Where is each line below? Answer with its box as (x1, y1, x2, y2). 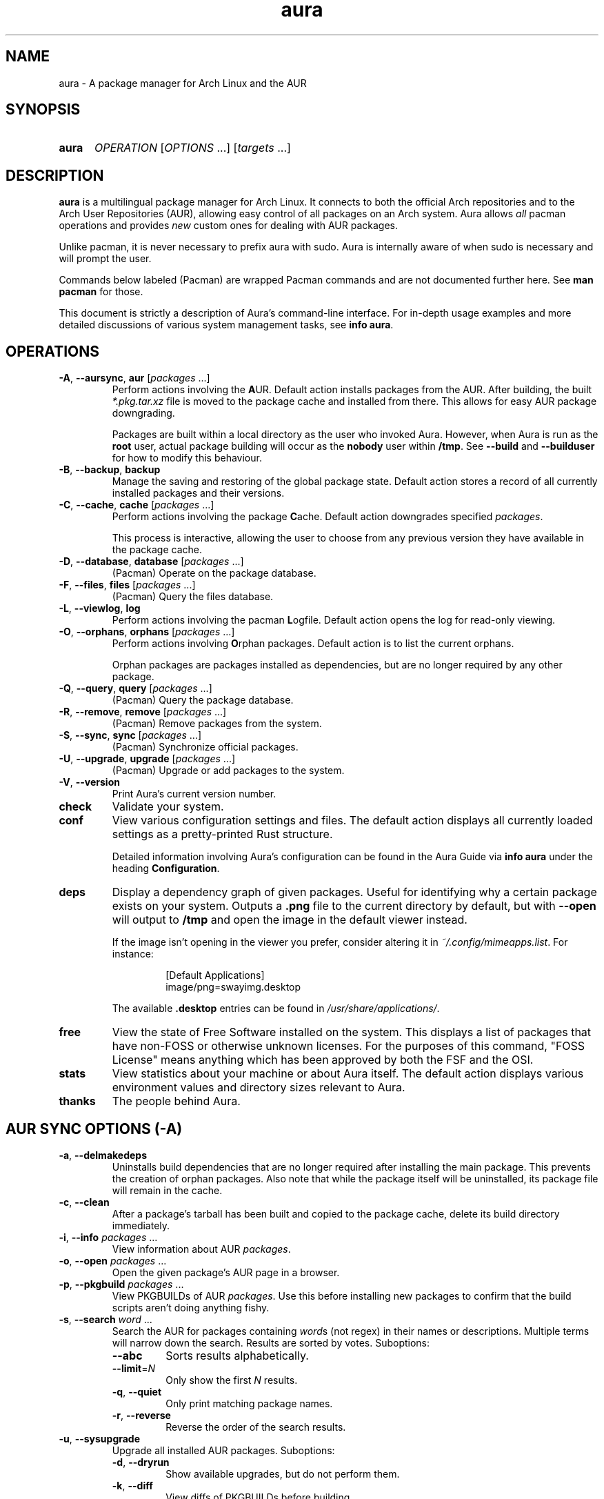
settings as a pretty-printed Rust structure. (112, 827, 333, 842)
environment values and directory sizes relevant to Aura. (112, 1080, 405, 1095)
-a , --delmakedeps (59, 1149, 148, 1161)
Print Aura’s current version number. (112, 788, 276, 800)
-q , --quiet (112, 1385, 162, 1398)
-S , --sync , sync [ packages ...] (59, 729, 202, 742)
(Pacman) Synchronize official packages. (112, 741, 299, 753)
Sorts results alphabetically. (165, 1348, 309, 1362)
